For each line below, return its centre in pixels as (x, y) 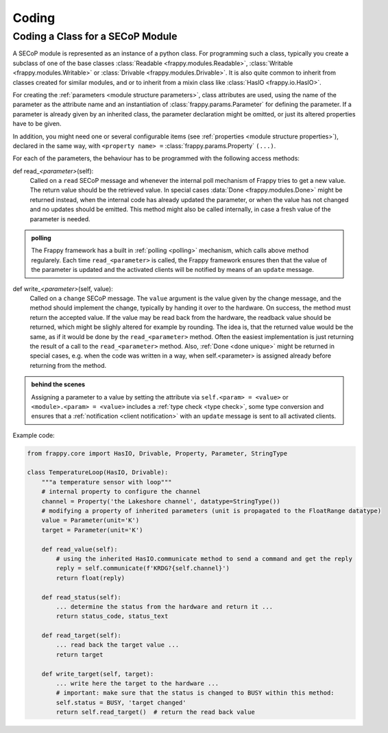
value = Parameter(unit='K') (90, 520)
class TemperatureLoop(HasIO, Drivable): (98, 472)
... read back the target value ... (118, 645)
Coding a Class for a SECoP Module (95, 36)
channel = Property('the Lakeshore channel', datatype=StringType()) (161, 501)
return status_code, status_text (112, 616)
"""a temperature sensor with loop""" (107, 482)
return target (80, 655)
